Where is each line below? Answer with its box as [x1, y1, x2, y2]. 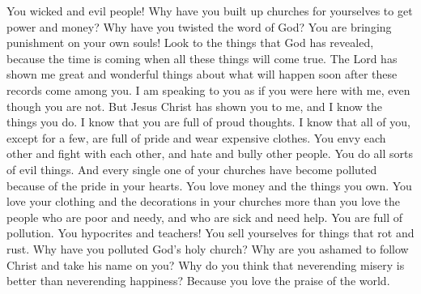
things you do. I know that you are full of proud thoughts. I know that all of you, [6, 113, 410, 130]
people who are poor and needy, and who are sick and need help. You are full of [6, 208, 403, 225]
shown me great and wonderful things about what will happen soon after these [6, 66, 398, 83]
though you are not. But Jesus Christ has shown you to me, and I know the [6, 97, 383, 114]
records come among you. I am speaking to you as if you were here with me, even [6, 81, 410, 98]
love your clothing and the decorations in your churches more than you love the [6, 193, 401, 210]
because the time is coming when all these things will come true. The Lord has [6, 49, 398, 66]
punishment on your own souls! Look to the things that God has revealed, [6, 34, 374, 51]
